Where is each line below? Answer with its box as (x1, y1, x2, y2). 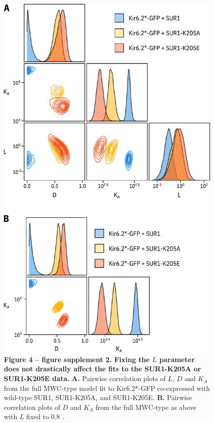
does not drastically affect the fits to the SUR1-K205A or (4, 364, 201, 374)
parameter (159, 354, 195, 364)
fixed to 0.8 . (26, 411, 64, 422)
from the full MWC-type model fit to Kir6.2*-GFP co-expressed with (4, 383, 210, 393)
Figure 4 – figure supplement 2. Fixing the (4, 354, 150, 364)
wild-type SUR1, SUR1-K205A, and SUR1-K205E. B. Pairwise (4, 392, 192, 403)
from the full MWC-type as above (95, 402, 196, 412)
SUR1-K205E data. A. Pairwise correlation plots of (4, 373, 166, 384)
